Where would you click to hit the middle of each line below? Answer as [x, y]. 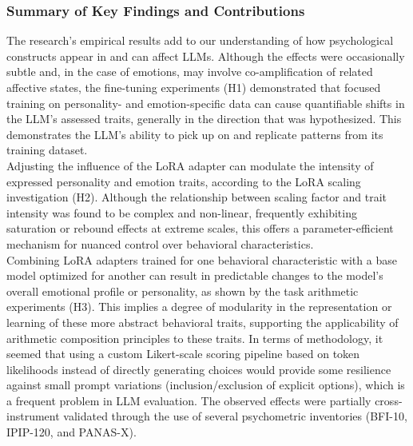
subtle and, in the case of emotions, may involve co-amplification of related [190, 72]
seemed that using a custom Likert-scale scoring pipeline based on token [183, 354]
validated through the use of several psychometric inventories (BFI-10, [235, 416]
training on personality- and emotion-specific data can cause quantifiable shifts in [206, 103]
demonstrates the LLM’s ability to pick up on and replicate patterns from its [195, 134]
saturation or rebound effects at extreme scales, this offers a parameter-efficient [200, 228]
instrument [33, 416]
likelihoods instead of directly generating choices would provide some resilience [199, 369]
